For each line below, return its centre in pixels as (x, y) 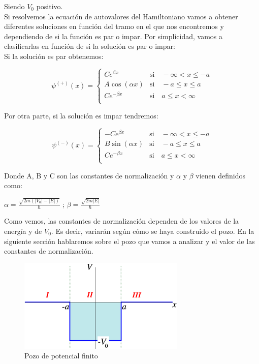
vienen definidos (221, 175)
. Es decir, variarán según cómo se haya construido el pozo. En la (153, 231)
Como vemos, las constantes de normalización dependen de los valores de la (122, 221)
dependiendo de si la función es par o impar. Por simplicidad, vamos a (113, 36)
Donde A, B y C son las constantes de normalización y (89, 175)
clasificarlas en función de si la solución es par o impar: (90, 46)
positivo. (50, 6)
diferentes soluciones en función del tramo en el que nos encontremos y (114, 26)
